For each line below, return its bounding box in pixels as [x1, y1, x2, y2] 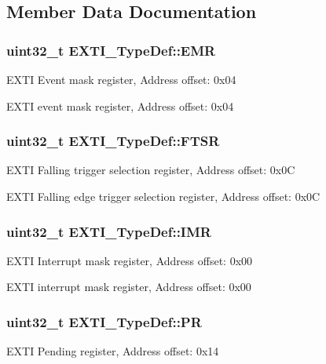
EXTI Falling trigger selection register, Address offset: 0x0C [6, 162, 295, 178]
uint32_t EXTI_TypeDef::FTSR [6, 131, 220, 151]
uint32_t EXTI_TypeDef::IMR [6, 221, 211, 241]
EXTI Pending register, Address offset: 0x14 [6, 343, 219, 359]
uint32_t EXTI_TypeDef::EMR [6, 40, 216, 60]
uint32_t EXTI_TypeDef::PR [6, 311, 202, 331]
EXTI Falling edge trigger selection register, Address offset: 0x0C [6, 188, 321, 204]
